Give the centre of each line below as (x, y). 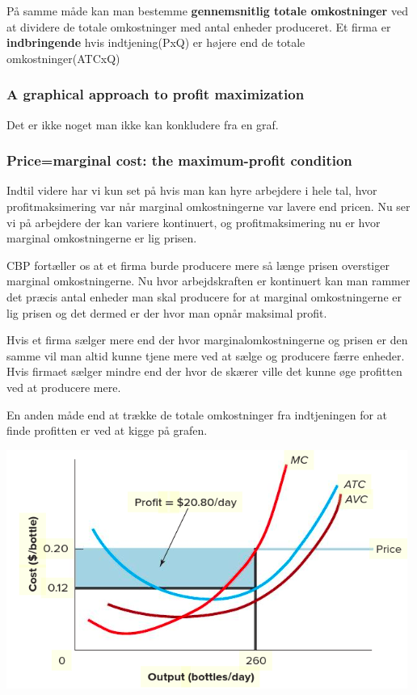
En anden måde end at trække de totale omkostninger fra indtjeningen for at (197, 414)
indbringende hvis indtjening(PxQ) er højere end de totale (156, 42)
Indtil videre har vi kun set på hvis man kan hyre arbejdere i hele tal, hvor (192, 190)
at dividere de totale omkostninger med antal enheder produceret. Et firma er (199, 26)
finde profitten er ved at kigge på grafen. (107, 430)
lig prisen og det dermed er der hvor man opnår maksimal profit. (167, 312)
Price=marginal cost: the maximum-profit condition (179, 160)
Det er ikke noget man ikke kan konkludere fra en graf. (143, 124)
